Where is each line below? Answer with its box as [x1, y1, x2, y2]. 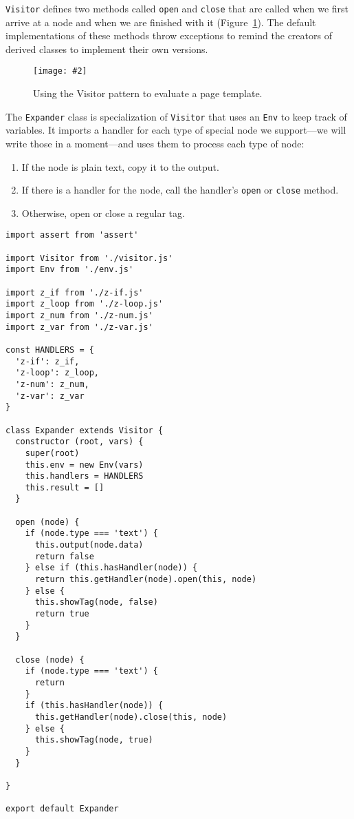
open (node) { [15, 517, 80, 527]
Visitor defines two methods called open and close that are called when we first [5, 1, 349, 15]
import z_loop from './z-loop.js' [5, 299, 164, 309]
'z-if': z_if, [15, 356, 80, 366]
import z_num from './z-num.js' [5, 310, 153, 320]
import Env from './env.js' [5, 265, 134, 275]
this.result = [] [25, 482, 104, 493]
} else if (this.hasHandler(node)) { [25, 563, 198, 573]
